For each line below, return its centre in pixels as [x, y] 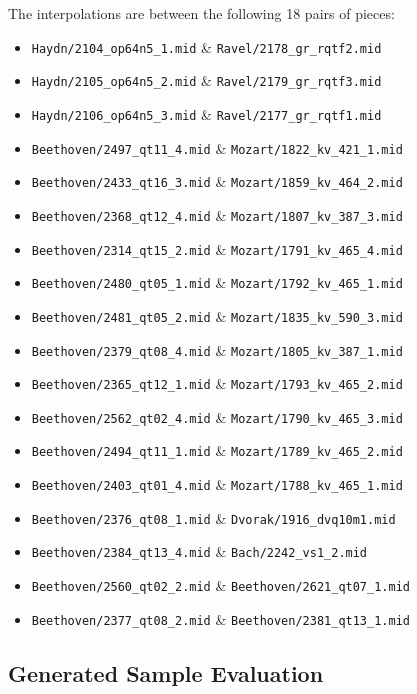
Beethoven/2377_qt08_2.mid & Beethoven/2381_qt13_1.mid [220, 618]
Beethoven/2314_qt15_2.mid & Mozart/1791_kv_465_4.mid [217, 248]
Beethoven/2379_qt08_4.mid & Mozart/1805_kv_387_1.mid [217, 349]
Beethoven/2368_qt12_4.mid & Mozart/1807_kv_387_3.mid [217, 214]
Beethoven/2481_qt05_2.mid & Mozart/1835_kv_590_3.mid [217, 315]
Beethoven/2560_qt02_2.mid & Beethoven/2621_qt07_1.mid [220, 585]
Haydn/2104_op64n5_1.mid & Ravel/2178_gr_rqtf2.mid [206, 46]
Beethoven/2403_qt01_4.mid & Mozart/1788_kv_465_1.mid [217, 484]
